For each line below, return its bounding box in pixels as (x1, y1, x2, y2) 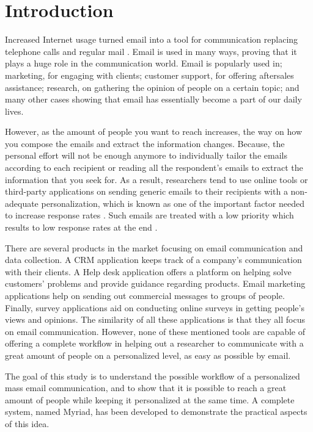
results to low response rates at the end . (5, 221, 158, 234)
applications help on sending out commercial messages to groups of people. (5, 289, 285, 301)
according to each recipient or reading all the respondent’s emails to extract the (5, 161, 303, 174)
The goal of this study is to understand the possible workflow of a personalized (5, 369, 300, 382)
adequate (5, 196, 39, 209)
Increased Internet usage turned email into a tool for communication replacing (5, 33, 298, 46)
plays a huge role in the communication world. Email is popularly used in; (5, 57, 282, 70)
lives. (5, 104, 24, 117)
